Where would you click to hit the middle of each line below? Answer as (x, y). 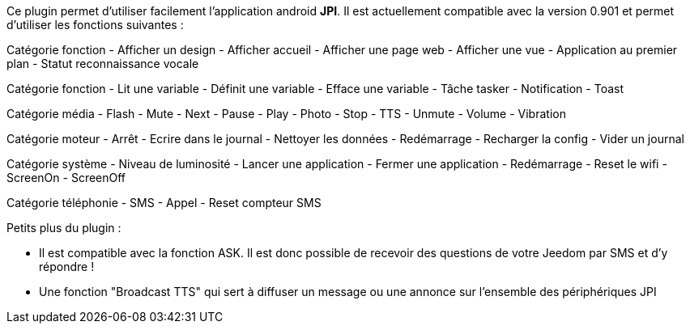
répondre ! (67, 267)
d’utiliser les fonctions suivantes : (95, 25)
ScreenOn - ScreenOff (66, 178)
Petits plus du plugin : (64, 228)
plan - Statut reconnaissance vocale (103, 63)
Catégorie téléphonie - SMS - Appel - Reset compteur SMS (164, 203)
